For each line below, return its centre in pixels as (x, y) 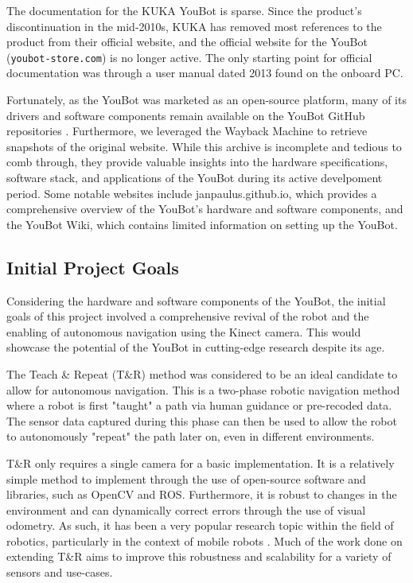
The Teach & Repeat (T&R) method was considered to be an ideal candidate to (202, 373)
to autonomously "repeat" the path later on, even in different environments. (191, 436)
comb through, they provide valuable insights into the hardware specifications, (197, 162)
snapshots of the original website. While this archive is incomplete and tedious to (204, 146)
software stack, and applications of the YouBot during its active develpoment (195, 177)
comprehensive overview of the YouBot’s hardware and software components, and (205, 209)
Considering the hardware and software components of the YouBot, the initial (196, 300)
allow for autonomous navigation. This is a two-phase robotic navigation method (203, 389)
